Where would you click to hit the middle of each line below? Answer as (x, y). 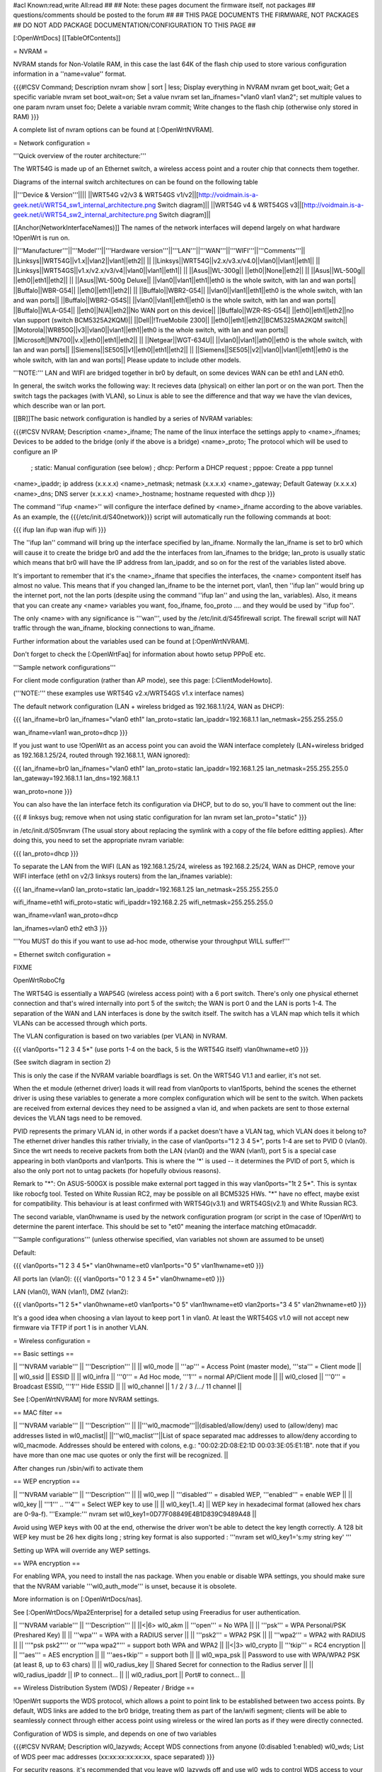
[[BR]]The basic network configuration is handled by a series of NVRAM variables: (133, 419)
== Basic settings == (44, 1353)
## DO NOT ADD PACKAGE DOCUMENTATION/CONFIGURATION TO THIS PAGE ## (134, 25)
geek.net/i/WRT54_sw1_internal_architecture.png (85, 205)
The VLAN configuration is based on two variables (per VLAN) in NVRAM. (120, 1036)
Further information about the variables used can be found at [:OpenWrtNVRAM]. (131, 641)
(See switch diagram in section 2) (62, 1062)
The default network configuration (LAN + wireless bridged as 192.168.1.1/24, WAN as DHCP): (149, 706)
